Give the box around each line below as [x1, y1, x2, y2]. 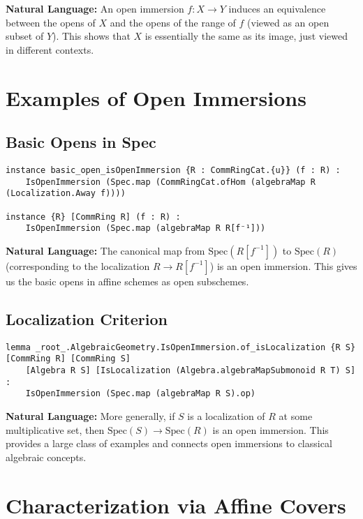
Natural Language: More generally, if [6, 408, 175, 423]
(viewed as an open [247, 15, 329, 29]
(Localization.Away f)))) [6, 188, 126, 199]
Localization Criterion [6, 308, 168, 329]
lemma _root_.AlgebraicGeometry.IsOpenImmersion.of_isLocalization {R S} [6, 342, 356, 352]
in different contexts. [6, 42, 94, 57]
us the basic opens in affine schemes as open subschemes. [6, 273, 249, 288]
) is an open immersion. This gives [209, 258, 357, 273]
